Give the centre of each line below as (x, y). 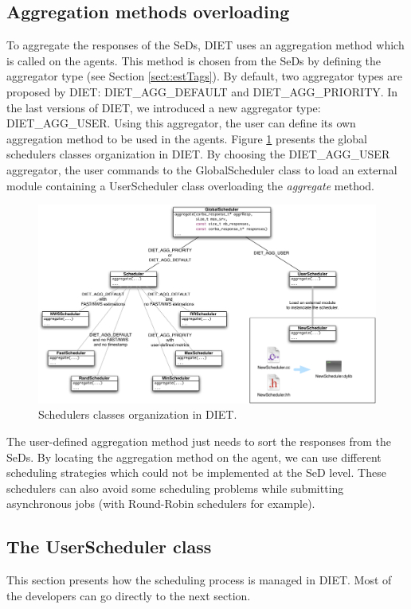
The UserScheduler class (109, 547)
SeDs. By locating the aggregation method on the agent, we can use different (194, 457)
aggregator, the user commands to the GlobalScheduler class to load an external (202, 169)
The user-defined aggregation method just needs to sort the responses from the (199, 441)
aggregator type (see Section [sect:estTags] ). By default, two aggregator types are (204, 76)
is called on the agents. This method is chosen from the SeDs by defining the (194, 60)
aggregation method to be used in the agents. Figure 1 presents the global (187, 138)
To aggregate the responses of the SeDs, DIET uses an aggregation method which (205, 45)
